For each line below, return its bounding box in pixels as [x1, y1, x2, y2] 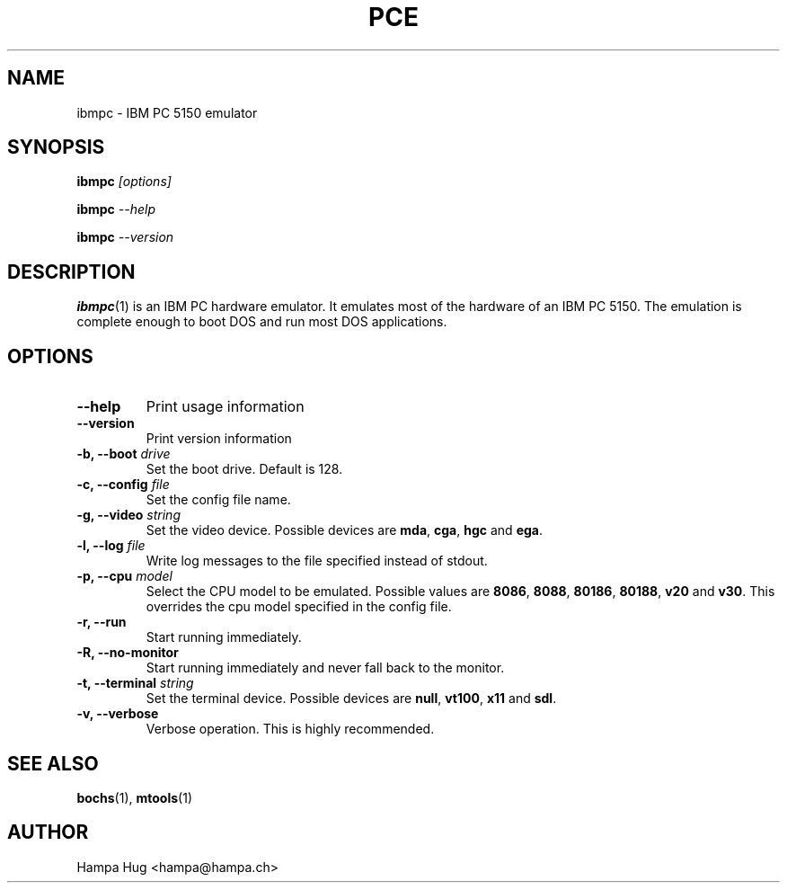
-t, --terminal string [76, 675, 194, 691]
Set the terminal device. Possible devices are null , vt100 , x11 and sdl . [146, 690, 557, 707]
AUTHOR [7, 821, 89, 844]
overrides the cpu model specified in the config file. [146, 599, 452, 615]
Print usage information [146, 397, 305, 416]
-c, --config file [76, 476, 170, 493]
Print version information [146, 431, 292, 447]
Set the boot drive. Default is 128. [146, 461, 343, 477]
